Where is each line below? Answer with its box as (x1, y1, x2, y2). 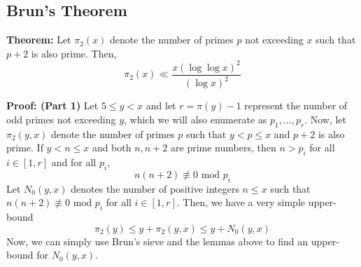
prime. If (6, 140, 43, 155)
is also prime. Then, (31, 46, 117, 60)
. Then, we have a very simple (176, 195, 305, 210)
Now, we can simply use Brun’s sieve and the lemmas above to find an (6, 233, 309, 248)
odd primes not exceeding (6, 111, 116, 126)
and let (146, 98, 176, 113)
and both (92, 140, 132, 155)
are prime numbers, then (171, 140, 276, 155)
